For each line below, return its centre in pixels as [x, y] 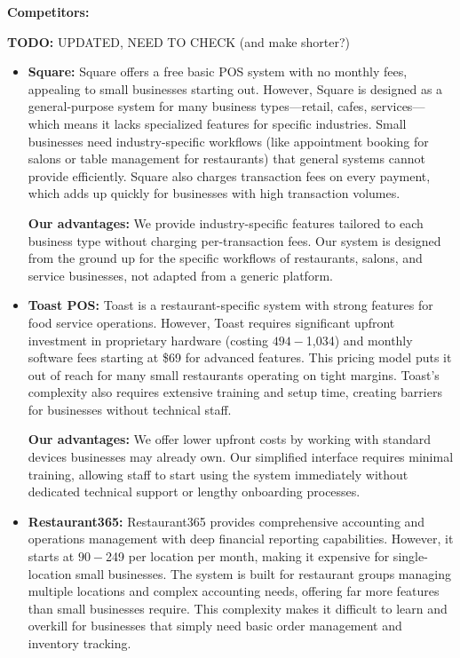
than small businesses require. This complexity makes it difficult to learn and [238, 608]
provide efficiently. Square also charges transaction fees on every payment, [229, 175]
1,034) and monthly [359, 340]
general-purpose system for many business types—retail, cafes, [198, 106]
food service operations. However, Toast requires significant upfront [211, 322]
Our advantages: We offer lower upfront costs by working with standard [230, 439]
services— [398, 106]
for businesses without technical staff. [130, 409]
